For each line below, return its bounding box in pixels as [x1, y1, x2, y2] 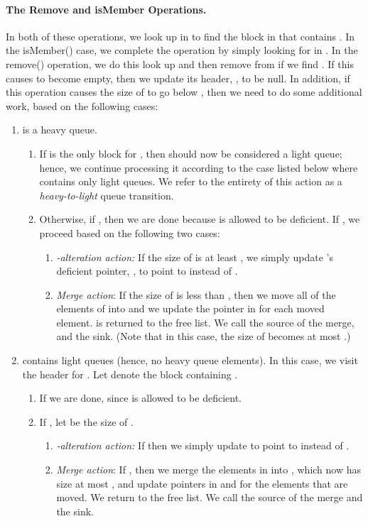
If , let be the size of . [39, 414, 134, 429]
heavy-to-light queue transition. [39, 187, 174, 202]
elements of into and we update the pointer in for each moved [56, 301, 325, 316]
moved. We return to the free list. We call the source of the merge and [56, 490, 363, 505]
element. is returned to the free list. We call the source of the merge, [56, 314, 355, 329]
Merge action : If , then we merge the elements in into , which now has [56, 462, 362, 477]
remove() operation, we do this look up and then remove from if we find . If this [6, 56, 354, 71]
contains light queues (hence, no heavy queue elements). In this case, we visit [22, 353, 358, 368]
